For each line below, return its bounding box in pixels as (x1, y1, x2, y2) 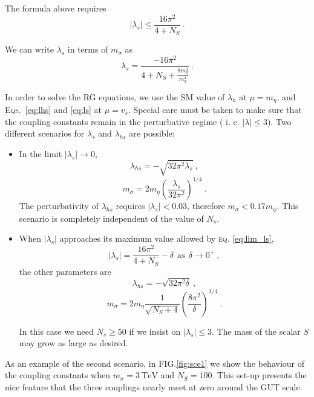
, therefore (187, 199, 225, 212)
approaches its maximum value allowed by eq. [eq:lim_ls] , (59, 232, 274, 245)
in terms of (67, 43, 108, 56)
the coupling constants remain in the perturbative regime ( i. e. (5, 115, 240, 127)
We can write (5, 43, 54, 56)
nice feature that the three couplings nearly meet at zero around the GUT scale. (5, 381, 303, 393)
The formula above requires (5, 2, 106, 14)
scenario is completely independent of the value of (19, 211, 204, 224)
